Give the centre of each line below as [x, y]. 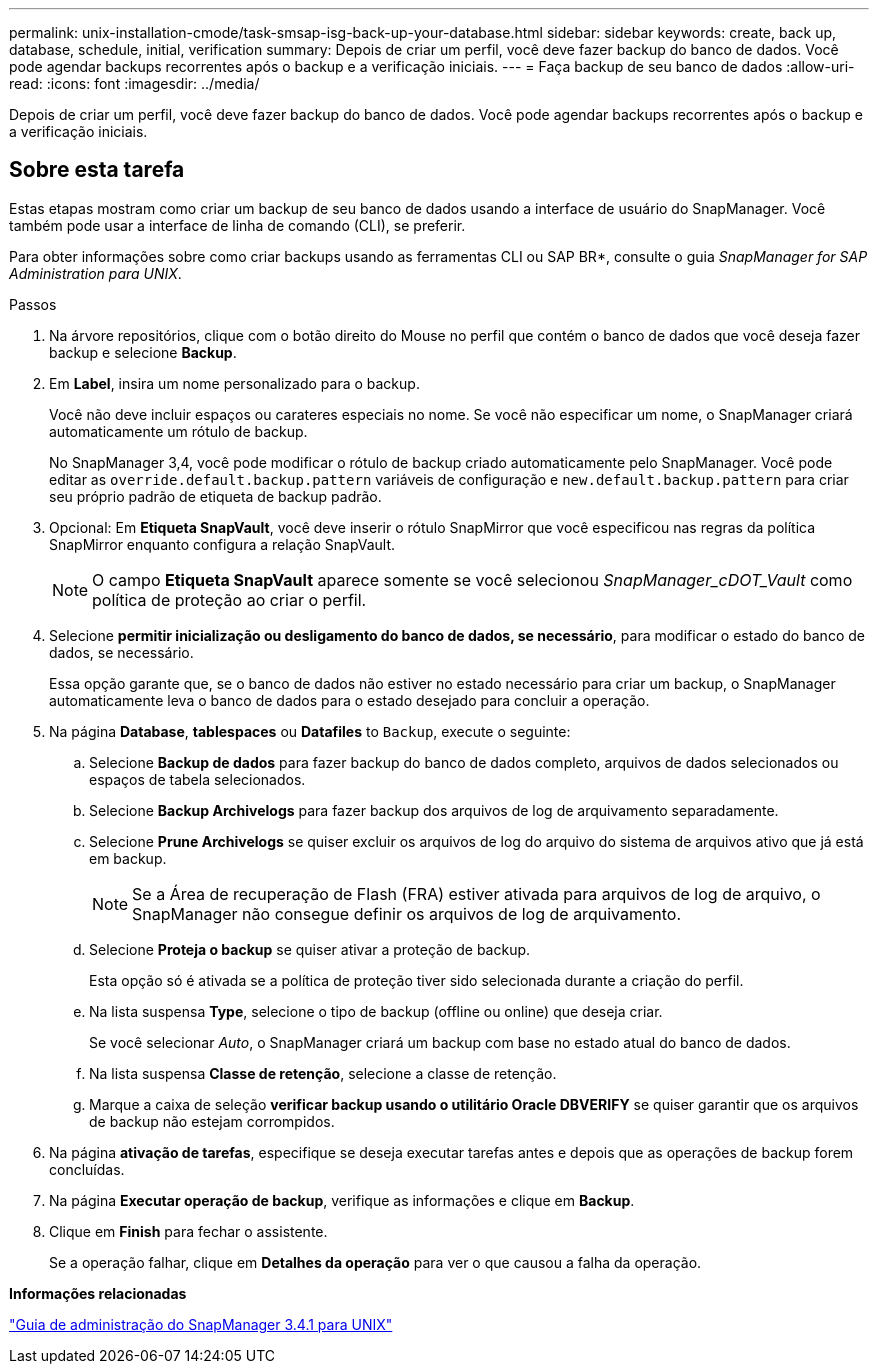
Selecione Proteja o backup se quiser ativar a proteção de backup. [310, 949]
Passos [33, 304]
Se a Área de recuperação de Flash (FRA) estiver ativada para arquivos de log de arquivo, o [476, 893]
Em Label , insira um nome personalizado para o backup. [234, 383]
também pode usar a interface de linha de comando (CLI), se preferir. [237, 225]
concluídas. [87, 1169]
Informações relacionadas [98, 1293]
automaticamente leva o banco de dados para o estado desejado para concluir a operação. [349, 700]
